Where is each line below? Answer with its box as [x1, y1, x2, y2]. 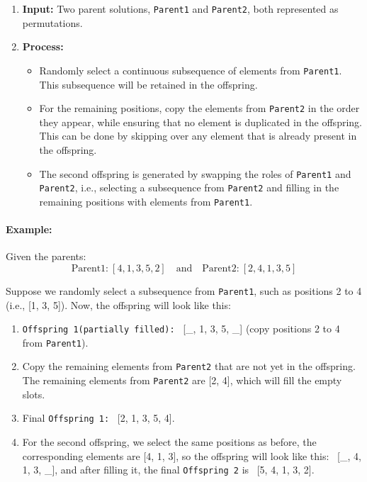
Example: [6, 222, 52, 237]
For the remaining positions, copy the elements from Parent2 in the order [39, 101, 360, 116]
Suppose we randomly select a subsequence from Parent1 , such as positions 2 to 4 [6, 283, 362, 298]
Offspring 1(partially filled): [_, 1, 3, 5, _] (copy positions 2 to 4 [22, 321, 340, 336]
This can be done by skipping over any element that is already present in [39, 128, 357, 143]
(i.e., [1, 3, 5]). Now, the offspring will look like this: [6, 297, 231, 312]
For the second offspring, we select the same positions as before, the [22, 435, 317, 449]
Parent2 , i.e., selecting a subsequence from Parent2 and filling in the [39, 180, 339, 195]
